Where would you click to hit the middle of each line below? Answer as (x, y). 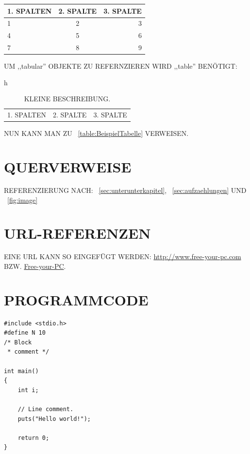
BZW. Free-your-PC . (35, 266)
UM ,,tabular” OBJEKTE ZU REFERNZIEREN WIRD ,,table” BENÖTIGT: (121, 66)
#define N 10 (25, 333)
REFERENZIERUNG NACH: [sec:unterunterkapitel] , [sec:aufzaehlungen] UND (125, 190)
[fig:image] (23, 199)
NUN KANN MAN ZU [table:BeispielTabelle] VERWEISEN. (96, 133)
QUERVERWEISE (68, 167)
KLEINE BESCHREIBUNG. (67, 99)
